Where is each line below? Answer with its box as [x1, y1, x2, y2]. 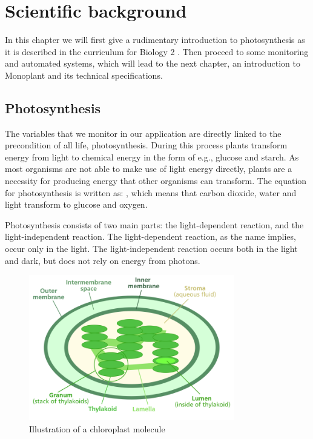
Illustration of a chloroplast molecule [29, 422, 165, 435]
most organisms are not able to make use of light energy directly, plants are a [5, 162, 292, 175]
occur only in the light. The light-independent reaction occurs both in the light [5, 242, 298, 255]
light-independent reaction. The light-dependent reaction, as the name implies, [5, 230, 296, 243]
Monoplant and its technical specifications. [5, 68, 163, 81]
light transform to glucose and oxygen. [5, 198, 148, 211]
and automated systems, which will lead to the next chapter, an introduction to [5, 57, 300, 70]
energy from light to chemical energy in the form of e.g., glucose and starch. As [5, 150, 299, 163]
